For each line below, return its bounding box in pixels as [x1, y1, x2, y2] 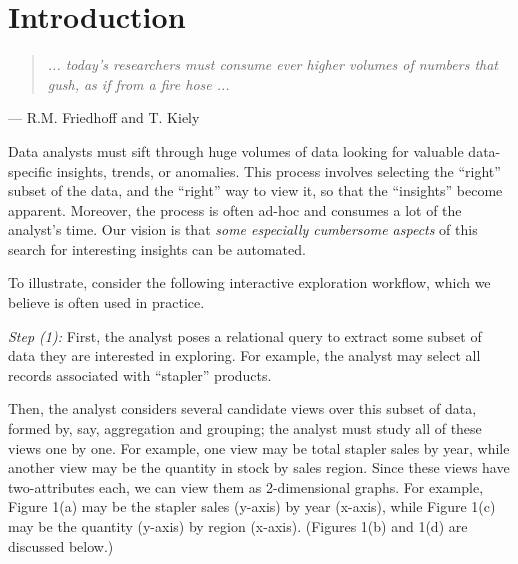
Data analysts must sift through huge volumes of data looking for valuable [8, 140, 464, 161]
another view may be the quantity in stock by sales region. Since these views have [8, 457, 510, 478]
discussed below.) [8, 535, 114, 556]
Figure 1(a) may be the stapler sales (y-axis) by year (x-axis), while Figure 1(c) [8, 496, 496, 517]
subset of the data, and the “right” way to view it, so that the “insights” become [8, 180, 503, 201]
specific [8, 160, 53, 181]
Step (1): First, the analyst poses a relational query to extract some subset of [8, 325, 482, 346]
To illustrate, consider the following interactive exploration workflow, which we [8, 272, 491, 293]
